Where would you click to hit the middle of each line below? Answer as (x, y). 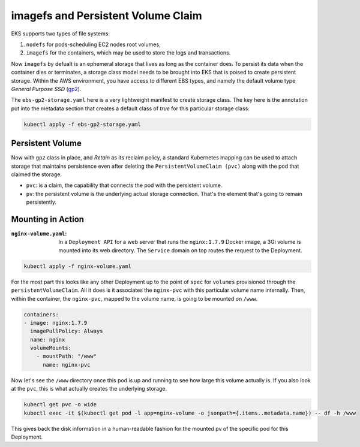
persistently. (41, 202)
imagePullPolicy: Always (67, 331)
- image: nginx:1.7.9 (55, 323)
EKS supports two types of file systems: (61, 34)
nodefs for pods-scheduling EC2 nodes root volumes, (94, 44)
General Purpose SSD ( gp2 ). (46, 89)
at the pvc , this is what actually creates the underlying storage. (89, 389)
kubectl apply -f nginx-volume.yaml (78, 266)
